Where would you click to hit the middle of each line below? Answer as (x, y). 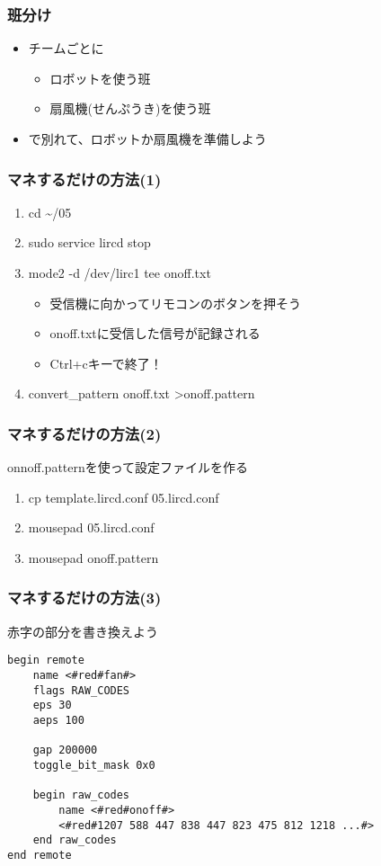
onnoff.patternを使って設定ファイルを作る (128, 467)
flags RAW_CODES (81, 690)
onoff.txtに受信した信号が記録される (155, 333)
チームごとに (66, 48)
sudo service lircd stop (89, 242)
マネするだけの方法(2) (84, 433)
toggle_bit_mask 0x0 (94, 765)
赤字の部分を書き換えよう (83, 631)
